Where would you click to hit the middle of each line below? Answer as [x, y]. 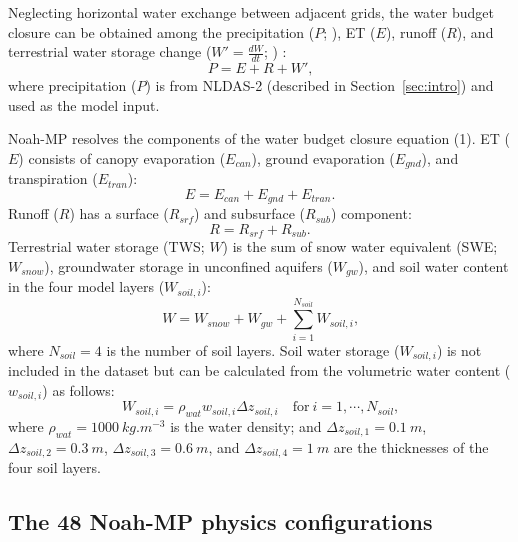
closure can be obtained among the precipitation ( [161, 31]
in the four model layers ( [86, 286]
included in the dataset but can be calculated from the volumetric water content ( [259, 370]
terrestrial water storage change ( [110, 51]
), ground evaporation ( [323, 157]
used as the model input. [84, 104]
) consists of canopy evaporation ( [122, 157]
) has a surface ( [119, 213]
